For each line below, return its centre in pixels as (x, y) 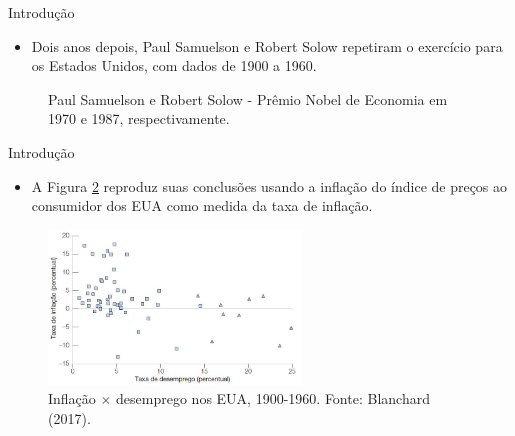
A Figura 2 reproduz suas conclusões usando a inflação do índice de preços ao (269, 185)
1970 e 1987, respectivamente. (139, 118)
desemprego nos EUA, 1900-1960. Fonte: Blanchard (273, 398)
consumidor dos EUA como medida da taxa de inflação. (202, 205)
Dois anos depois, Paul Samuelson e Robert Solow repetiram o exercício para (267, 45)
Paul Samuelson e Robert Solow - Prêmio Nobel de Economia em (248, 98)
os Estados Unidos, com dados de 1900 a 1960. (174, 65)
